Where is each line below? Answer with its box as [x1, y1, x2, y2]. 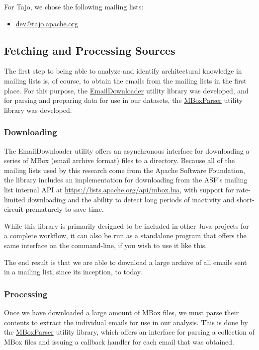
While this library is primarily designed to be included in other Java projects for [4, 220, 249, 231]
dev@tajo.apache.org [15, 18, 79, 28]
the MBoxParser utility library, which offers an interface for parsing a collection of [4, 327, 255, 337]
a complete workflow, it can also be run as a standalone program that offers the [4, 230, 247, 241]
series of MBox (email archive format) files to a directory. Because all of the [4, 155, 235, 166]
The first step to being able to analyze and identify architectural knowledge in [4, 66, 242, 76]
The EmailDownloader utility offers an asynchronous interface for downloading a [4, 145, 250, 156]
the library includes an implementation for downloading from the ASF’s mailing [4, 175, 248, 185]
